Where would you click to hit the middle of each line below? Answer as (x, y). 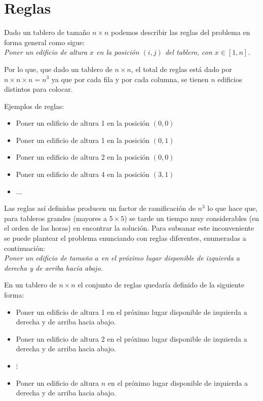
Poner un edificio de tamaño (48, 258)
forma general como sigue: (45, 42)
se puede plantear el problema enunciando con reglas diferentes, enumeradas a (125, 238)
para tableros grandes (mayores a (55, 218)
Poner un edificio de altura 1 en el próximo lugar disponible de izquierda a (131, 312)
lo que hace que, (233, 208)
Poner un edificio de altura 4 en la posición (83, 174)
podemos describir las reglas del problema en (181, 32)
